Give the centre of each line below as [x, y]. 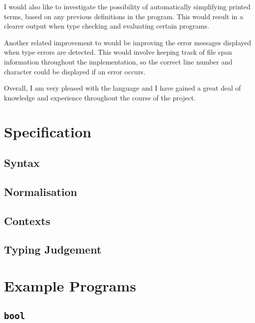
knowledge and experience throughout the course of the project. [100, 97]
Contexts [27, 220]
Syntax [22, 163]
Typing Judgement [53, 249]
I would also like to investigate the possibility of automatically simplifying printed [127, 6]
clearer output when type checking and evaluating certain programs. [107, 26]
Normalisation [41, 191]
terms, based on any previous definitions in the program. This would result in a [124, 16]
